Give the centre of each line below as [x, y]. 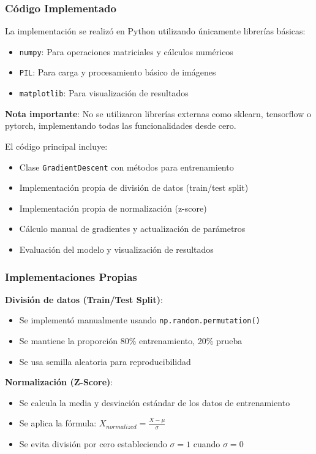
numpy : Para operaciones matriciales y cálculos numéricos [126, 51]
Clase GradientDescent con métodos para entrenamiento [126, 167]
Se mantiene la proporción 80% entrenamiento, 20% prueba [131, 341]
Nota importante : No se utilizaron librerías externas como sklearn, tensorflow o [158, 113]
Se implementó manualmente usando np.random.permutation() [140, 320]
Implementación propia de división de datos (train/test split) [134, 187]
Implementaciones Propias [71, 276]
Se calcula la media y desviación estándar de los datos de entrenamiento [155, 402]
